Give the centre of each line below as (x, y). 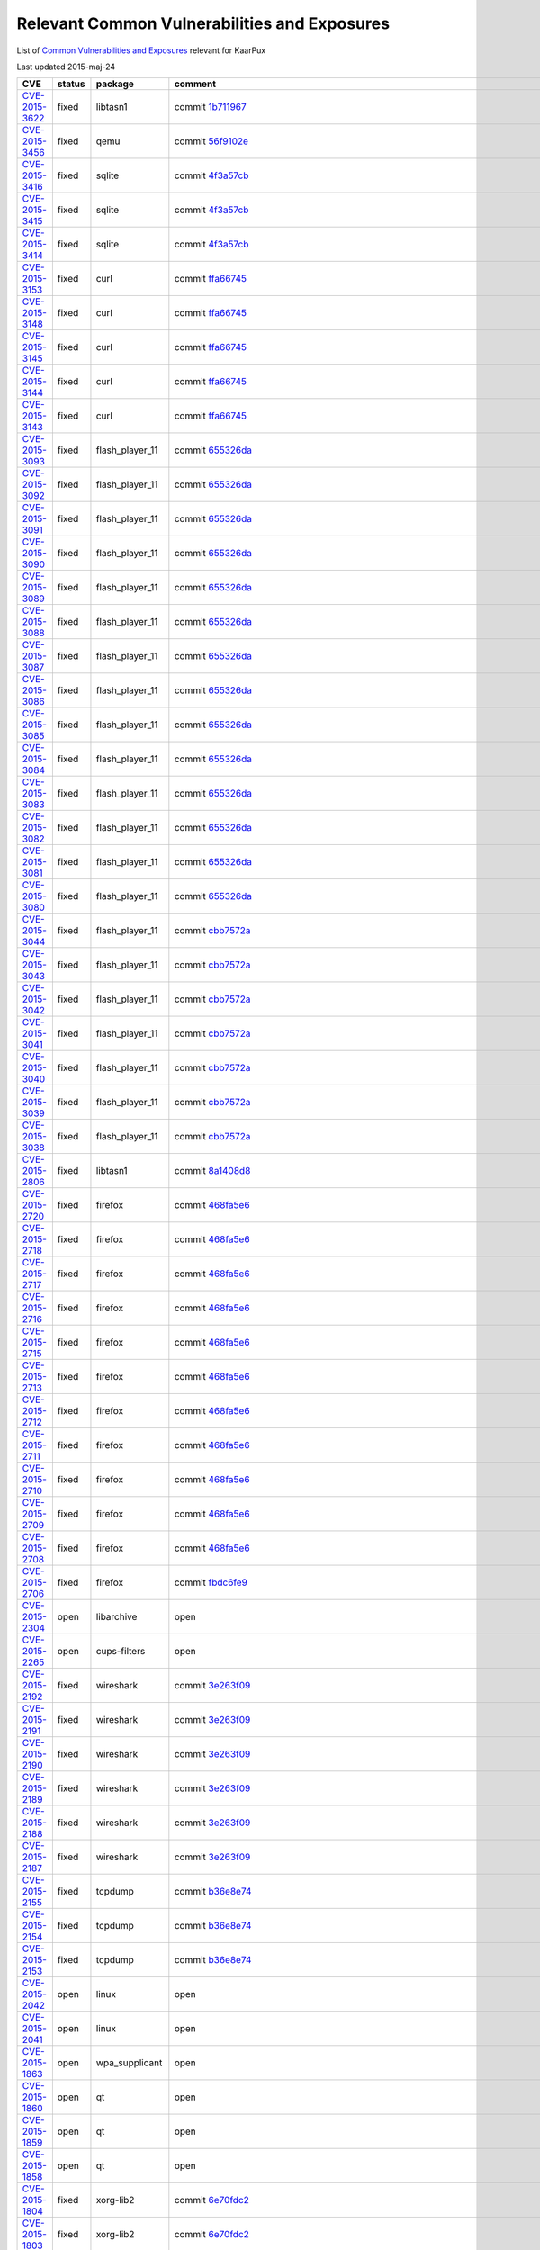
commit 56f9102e (211, 141)
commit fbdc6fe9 (211, 1582)
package (115, 84)
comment (195, 84)
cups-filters (121, 1651)
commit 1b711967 (210, 107)
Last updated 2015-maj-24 (66, 67)
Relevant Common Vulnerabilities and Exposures (203, 23)
